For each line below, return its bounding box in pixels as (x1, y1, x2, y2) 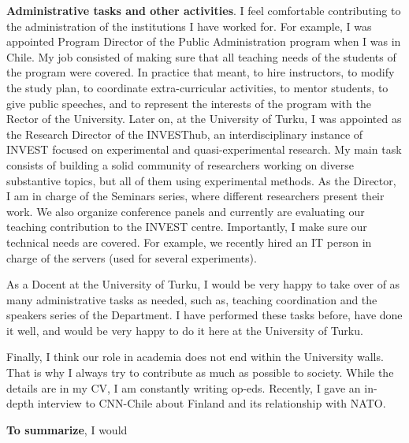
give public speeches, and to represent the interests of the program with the (6, 95, 371, 111)
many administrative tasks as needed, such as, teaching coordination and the (6, 291, 377, 307)
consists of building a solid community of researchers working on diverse (6, 156, 354, 173)
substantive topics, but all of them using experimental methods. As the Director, (6, 172, 396, 188)
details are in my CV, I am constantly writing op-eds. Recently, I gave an (6, 379, 361, 396)
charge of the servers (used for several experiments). (6, 249, 257, 266)
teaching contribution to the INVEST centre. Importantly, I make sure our (6, 218, 367, 235)
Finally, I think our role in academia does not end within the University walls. (6, 348, 384, 365)
